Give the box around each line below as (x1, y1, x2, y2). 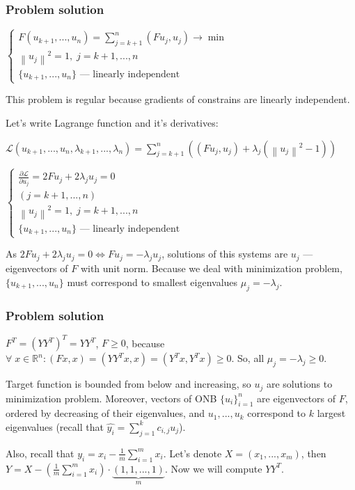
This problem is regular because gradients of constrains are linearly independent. (6, 92, 350, 106)
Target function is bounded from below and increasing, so (6, 377, 251, 391)
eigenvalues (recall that (6, 419, 104, 434)
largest (317, 406, 346, 420)
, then (301, 445, 326, 460)
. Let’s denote (163, 445, 222, 460)
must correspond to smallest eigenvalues (67, 274, 238, 289)
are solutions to (266, 377, 333, 391)
